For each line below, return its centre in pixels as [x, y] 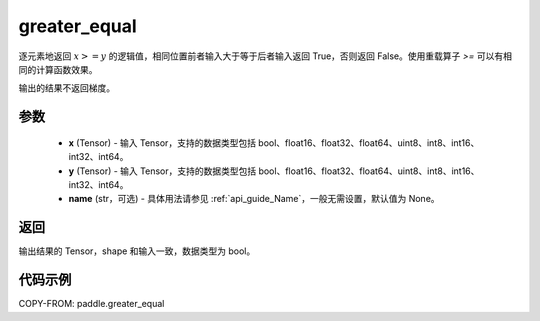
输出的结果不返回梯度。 [66, 88]
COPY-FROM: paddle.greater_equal [91, 304]
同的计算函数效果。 [58, 69]
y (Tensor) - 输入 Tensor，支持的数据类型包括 [162, 171]
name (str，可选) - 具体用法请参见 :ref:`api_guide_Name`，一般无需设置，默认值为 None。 [254, 199]
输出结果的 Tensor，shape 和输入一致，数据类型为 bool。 [137, 251]
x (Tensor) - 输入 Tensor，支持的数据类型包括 [162, 142]
